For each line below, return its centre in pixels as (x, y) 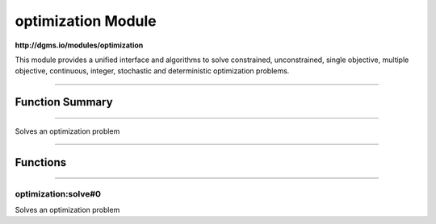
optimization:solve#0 (58, 193)
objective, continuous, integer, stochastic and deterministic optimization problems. (152, 71)
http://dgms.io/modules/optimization (79, 45)
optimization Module (86, 21)
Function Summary (64, 102)
